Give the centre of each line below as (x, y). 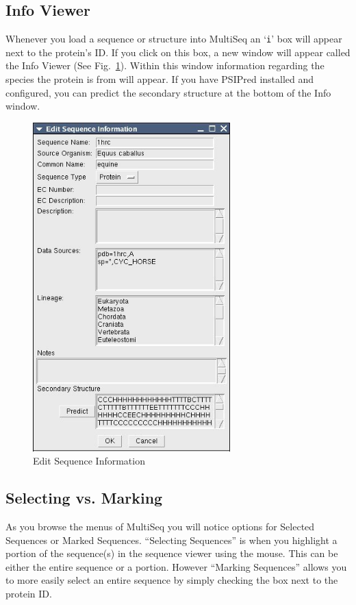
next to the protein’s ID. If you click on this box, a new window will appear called (178, 52)
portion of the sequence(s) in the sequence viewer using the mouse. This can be (172, 553)
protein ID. (29, 593)
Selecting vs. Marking (84, 498)
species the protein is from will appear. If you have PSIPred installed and (160, 79)
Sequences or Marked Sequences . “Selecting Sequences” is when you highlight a (171, 540)
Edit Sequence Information (89, 461)
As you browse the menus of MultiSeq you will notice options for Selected (160, 526)
